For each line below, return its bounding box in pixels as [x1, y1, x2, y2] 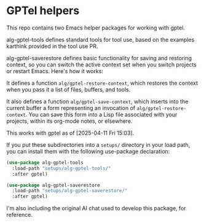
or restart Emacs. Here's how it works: [6, 67, 103, 74]
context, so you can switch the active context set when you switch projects [6, 61, 197, 68]
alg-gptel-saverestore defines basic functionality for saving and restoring [6, 54, 192, 61]
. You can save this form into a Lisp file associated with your [25, 111, 178, 118]
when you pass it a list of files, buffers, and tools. [6, 85, 131, 93]
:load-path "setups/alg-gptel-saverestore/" [12, 188, 128, 194]
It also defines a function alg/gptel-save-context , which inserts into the [6, 98, 189, 105]
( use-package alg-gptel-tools [6, 159, 84, 166]
